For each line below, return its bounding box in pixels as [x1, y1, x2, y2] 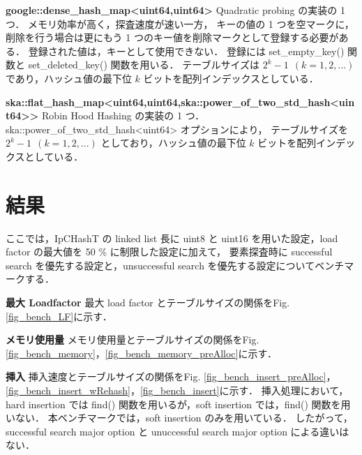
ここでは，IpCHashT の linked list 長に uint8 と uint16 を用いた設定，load [6, 230, 338, 245]
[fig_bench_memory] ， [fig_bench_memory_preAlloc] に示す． [6, 345, 277, 360]
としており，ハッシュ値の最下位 [100, 135, 246, 150]
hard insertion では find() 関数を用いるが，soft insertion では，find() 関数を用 [6, 396, 351, 411]
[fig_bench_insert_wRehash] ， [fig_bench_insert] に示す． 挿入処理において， [6, 383, 349, 397]
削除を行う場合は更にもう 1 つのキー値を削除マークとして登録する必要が [6, 30, 339, 45]
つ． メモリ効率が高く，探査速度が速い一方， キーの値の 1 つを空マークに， [6, 16, 354, 31]
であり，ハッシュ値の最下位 [6, 70, 132, 85]
